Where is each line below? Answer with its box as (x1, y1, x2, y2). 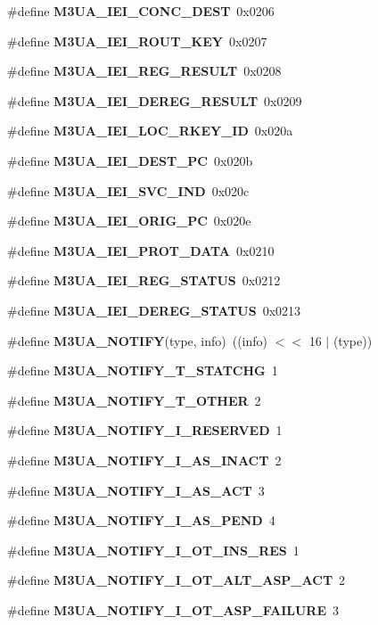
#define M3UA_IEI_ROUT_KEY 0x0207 (7, 31, 267, 50)
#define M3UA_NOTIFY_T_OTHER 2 (7, 391, 261, 409)
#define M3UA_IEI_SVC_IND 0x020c (7, 181, 250, 200)
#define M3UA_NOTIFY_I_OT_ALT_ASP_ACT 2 (7, 571, 346, 589)
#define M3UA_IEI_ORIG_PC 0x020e (7, 211, 251, 230)
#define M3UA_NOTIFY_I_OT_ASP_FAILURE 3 (7, 600, 340, 619)
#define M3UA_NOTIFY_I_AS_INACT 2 (7, 450, 282, 469)
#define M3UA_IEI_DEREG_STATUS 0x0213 (7, 300, 301, 319)
